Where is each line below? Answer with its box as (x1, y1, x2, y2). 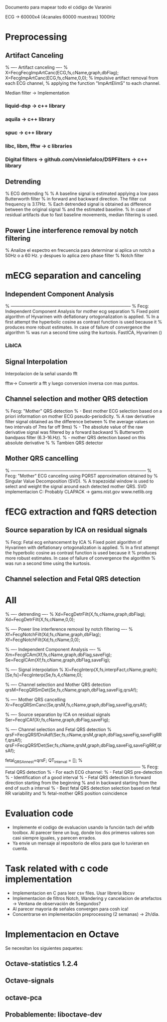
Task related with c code (5, 862, 109, 874)
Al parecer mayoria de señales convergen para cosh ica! (12, 906, 129, 912)
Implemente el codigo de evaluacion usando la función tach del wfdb (12, 824, 155, 830)
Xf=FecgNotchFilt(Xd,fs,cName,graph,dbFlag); (5, 631, 101, 637)
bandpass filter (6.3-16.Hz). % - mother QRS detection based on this (5, 434, 146, 440)
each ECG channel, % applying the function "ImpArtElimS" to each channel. (5, 80, 161, 86)
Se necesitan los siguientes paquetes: (5, 945, 83, 951)
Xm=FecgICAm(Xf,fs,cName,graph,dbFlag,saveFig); (5, 652, 112, 658)
